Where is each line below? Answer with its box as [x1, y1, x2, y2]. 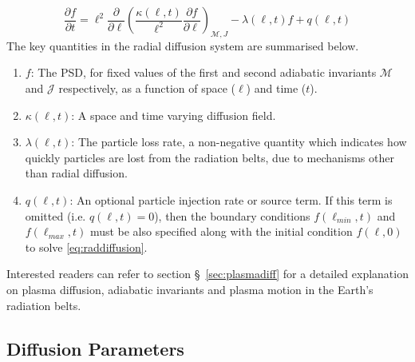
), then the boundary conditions [154, 207, 310, 224]
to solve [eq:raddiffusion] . [25, 238, 148, 255]
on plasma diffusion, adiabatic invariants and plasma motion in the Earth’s [6, 280, 373, 297]
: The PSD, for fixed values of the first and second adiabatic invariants [30, 64, 377, 81]
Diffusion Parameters [6, 336, 184, 360]
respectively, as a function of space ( [58, 79, 236, 96]
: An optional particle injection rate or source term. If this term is [69, 191, 393, 208]
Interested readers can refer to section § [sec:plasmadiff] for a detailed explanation [6, 265, 409, 282]
